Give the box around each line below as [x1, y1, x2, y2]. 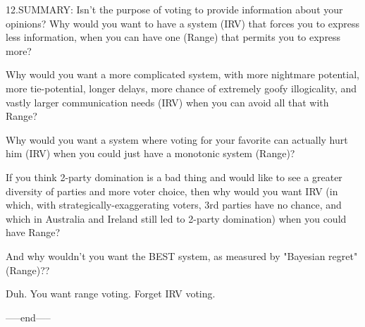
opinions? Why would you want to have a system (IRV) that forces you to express [6, 16, 359, 30]
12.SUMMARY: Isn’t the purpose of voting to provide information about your [6, 2, 343, 16]
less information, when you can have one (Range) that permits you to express [6, 30, 341, 44]
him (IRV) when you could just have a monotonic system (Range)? [6, 146, 295, 161]
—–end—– [6, 309, 51, 324]
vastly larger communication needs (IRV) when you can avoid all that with [6, 94, 329, 109]
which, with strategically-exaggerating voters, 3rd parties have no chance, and [6, 197, 342, 212]
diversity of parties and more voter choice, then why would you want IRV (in [6, 183, 338, 198]
